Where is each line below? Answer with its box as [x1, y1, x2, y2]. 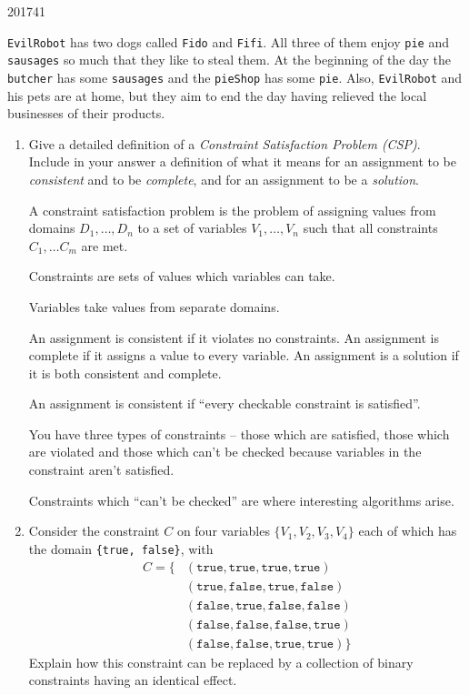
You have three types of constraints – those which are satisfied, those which [28, 424, 450, 443]
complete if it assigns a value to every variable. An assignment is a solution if [28, 346, 459, 365]
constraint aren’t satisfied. [28, 460, 175, 479]
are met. [81, 236, 128, 255]
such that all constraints [303, 218, 438, 237]
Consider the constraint [28, 521, 160, 540]
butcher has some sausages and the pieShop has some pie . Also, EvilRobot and [7, 67, 463, 86]
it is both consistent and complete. [28, 363, 222, 382]
